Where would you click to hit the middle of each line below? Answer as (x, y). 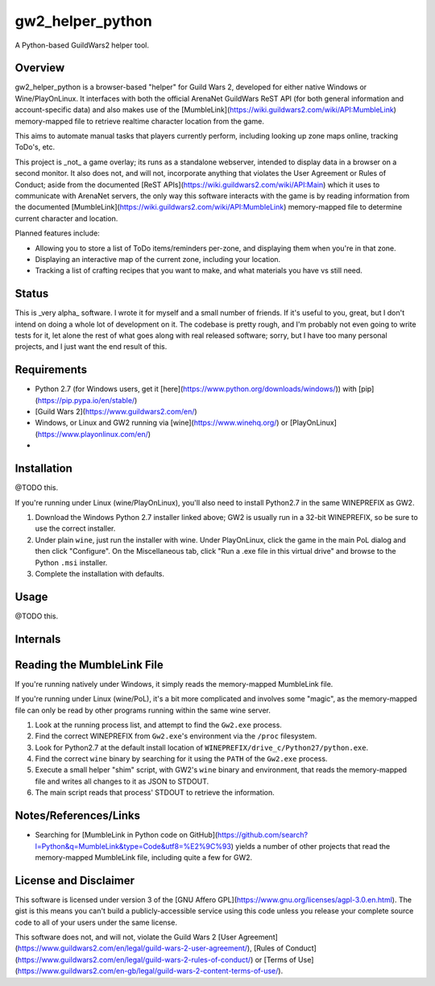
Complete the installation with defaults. (100, 573)
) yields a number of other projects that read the (311, 846)
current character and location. (66, 218)
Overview (40, 68)
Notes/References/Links (78, 815)
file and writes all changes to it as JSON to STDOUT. (122, 781)
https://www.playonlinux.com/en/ (93, 434)
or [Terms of (276, 959)
